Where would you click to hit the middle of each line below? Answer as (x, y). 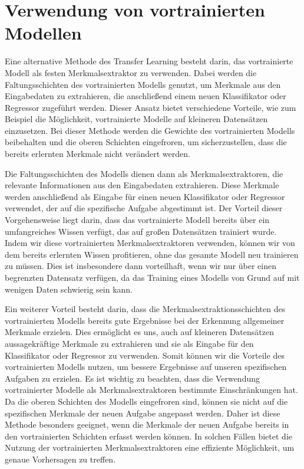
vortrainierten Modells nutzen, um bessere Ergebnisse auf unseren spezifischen (146, 367)
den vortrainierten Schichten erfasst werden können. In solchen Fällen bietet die (148, 436)
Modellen (43, 33)
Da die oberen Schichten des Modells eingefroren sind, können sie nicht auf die (146, 401)
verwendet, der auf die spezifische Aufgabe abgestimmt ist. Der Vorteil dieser (144, 208)
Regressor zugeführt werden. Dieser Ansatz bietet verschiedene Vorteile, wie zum (151, 107)
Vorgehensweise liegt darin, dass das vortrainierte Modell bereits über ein (137, 220)
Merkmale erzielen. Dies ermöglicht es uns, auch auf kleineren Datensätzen (139, 332)
